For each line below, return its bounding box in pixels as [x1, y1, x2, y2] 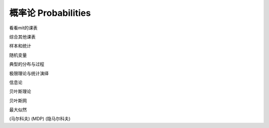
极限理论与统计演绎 [9, 70, 49, 76]
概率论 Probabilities [9, 7, 91, 18]
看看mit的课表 [9, 25, 38, 31]
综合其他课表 [9, 34, 36, 40]
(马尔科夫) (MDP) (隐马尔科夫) [9, 116, 71, 122]
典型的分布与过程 [9, 61, 44, 67]
